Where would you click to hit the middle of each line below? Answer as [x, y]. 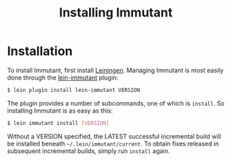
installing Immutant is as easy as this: [60, 111]
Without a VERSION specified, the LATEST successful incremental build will [114, 136]
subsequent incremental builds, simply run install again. [89, 151]
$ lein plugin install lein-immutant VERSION [73, 90]
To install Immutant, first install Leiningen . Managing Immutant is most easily [115, 70]
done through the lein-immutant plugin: [63, 78]
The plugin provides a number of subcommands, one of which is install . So [116, 103]
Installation [40, 51]
